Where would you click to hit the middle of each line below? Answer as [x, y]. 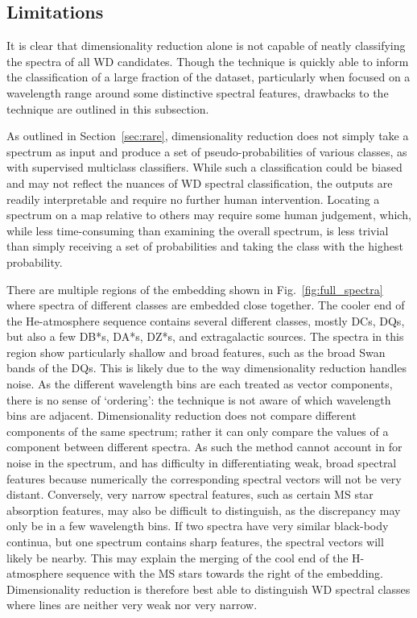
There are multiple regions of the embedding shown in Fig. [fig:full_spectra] [195, 289]
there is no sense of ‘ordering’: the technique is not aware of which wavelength [199, 399]
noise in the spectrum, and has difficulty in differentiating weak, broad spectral [202, 463]
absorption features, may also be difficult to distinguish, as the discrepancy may [204, 510]
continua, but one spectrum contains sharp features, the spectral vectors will [195, 542]
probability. [35, 261]
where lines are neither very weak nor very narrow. [132, 605]
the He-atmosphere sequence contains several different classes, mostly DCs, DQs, [206, 320]
